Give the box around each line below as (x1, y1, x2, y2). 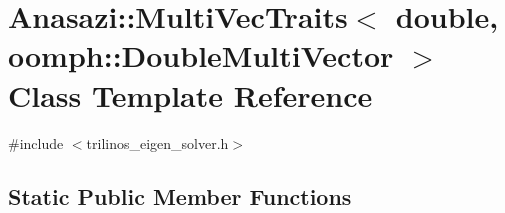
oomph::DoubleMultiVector (8, 35, 394, 76)
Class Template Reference (8, 74, 373, 115)
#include (8, 132, 64, 153)
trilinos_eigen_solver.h (86, 132, 229, 153)
